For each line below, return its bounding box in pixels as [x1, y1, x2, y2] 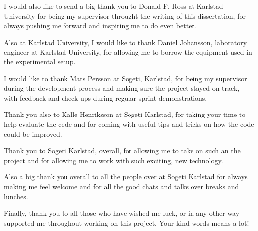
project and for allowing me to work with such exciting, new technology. [4, 155, 223, 165]
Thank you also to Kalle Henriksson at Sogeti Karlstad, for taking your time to [4, 109, 246, 119]
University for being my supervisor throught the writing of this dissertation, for [4, 10, 246, 21]
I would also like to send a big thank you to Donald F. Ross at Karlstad [4, 1, 223, 11]
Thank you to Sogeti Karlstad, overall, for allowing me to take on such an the [4, 145, 241, 156]
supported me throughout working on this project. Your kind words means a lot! [4, 217, 249, 228]
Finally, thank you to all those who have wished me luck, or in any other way [4, 208, 240, 218]
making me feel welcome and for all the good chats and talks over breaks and [4, 181, 239, 191]
